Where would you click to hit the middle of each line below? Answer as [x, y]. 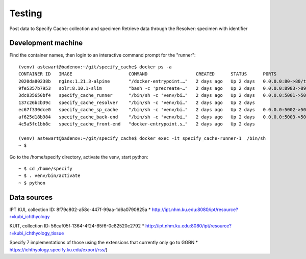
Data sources [31, 197]
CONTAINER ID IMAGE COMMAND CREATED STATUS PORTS [148, 74]
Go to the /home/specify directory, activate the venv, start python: [79, 157]
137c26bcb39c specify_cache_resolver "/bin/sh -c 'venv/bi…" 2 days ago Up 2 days [137, 102]
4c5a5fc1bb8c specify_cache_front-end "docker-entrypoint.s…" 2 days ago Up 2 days [137, 124]
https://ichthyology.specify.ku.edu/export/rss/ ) [58, 249]
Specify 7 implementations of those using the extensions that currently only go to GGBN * [104, 243]
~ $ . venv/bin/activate [49, 176]
